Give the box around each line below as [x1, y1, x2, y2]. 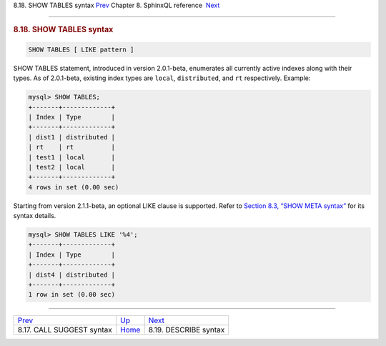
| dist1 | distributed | [28, 133, 116, 141]
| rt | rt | [28, 143, 116, 152]
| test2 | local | [28, 163, 116, 171]
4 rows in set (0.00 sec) [28, 183, 119, 191]
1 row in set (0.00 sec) [28, 290, 116, 299]
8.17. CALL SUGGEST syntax [17, 325, 112, 335]
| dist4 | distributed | [28, 270, 116, 279]
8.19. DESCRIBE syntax [148, 325, 225, 335]
